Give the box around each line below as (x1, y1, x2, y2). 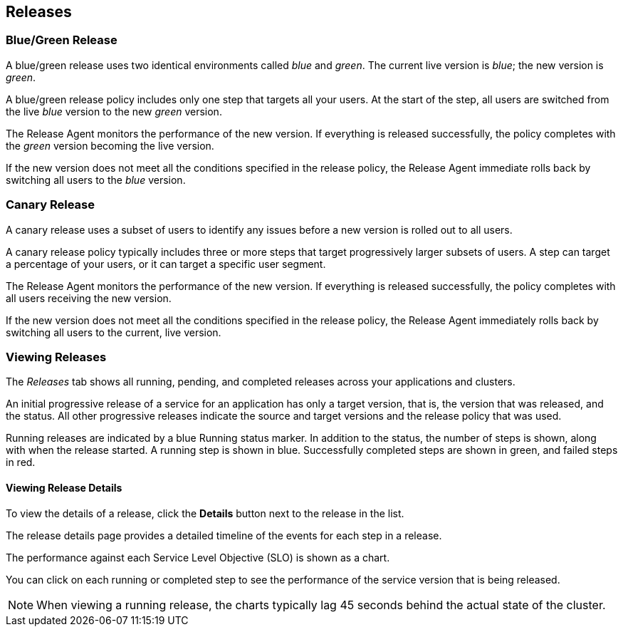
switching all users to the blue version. (6, 173, 186, 186)
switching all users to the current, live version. (6, 326, 221, 338)
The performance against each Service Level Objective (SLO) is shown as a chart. (6, 551, 390, 564)
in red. (6, 456, 36, 469)
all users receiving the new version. (6, 291, 172, 304)
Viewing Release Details (6, 481, 122, 494)
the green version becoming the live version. (6, 139, 214, 152)
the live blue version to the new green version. (6, 105, 222, 118)
